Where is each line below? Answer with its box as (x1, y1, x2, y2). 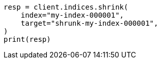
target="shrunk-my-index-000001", (20, 19, 158, 27)
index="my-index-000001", (20, 11, 124, 19)
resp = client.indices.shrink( (4, 3, 128, 11)
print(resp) (4, 35, 51, 43)
